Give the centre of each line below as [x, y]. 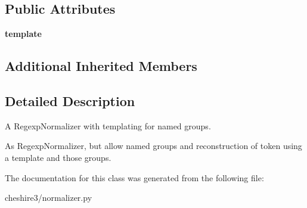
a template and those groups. [58, 157]
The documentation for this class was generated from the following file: [134, 177]
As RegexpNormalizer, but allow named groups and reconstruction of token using [153, 146]
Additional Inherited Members [101, 66]
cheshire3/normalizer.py [49, 198]
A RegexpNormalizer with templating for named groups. [108, 125]
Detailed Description [70, 100]
